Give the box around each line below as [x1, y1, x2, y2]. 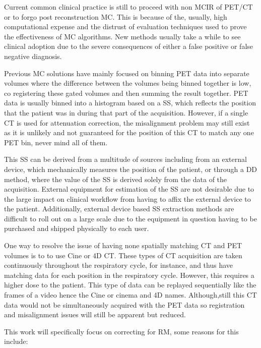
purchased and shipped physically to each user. [4, 223, 149, 234]
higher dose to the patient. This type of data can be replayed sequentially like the [4, 279, 256, 290]
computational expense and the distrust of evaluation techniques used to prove [4, 21, 247, 32]
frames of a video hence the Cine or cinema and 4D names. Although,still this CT [4, 289, 257, 300]
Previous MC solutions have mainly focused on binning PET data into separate [4, 68, 249, 78]
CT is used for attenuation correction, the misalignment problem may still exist [4, 117, 250, 128]
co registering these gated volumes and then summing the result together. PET [4, 87, 248, 98]
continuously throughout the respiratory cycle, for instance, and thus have [4, 260, 233, 270]
